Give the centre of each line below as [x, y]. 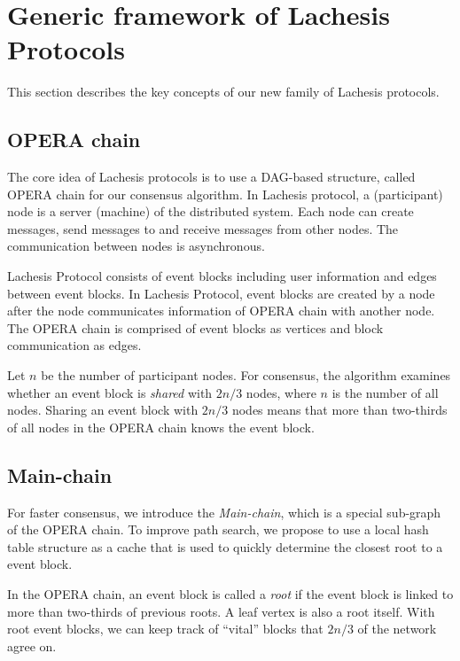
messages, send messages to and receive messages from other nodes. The [203, 228]
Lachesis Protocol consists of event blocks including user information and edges [222, 276]
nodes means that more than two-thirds [339, 410]
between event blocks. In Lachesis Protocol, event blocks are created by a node [221, 293]
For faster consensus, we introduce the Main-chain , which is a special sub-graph [224, 512]
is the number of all [385, 392]
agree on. [32, 645]
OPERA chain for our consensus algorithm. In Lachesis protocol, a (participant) [225, 194]
